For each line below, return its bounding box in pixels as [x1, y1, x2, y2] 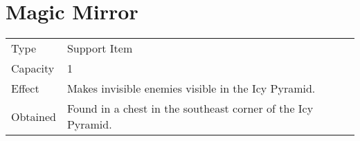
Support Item [66, 40, 133, 57]
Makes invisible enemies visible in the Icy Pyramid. [66, 80, 316, 97]
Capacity [11, 60, 55, 77]
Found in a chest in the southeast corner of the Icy [66, 100, 314, 117]
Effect [11, 80, 39, 97]
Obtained [11, 108, 56, 124]
